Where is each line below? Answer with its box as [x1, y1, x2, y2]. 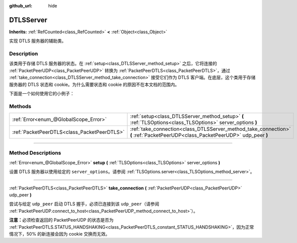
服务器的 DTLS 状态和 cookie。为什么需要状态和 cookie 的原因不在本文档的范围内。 [9, 81, 180, 87]
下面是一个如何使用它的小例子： [9, 91, 74, 96]
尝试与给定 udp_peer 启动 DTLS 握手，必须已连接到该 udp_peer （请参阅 [9, 201, 159, 207]
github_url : [9, 3, 32, 8]
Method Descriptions [9, 149, 61, 156]
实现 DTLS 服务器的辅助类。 [9, 38, 66, 44]
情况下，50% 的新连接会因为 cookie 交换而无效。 [9, 231, 110, 237]
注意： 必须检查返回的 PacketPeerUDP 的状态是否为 [9, 217, 114, 223]
